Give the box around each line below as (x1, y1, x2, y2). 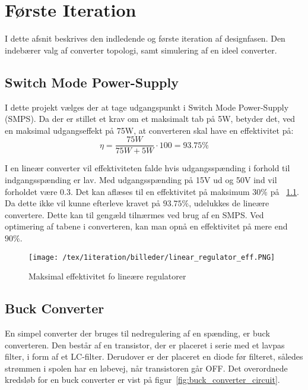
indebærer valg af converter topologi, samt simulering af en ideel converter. (5, 43, 277, 56)
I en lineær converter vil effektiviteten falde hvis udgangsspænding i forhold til (5, 162, 290, 174)
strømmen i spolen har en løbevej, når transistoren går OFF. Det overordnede (5, 361, 288, 374)
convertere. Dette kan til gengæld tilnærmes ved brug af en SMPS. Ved (5, 208, 264, 221)
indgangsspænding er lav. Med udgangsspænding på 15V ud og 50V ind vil (5, 173, 277, 185)
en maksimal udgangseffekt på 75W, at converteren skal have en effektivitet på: (5, 124, 294, 136)
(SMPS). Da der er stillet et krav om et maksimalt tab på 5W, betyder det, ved (5, 112, 296, 125)
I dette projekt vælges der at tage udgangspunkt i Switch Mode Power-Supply (5, 100, 289, 113)
